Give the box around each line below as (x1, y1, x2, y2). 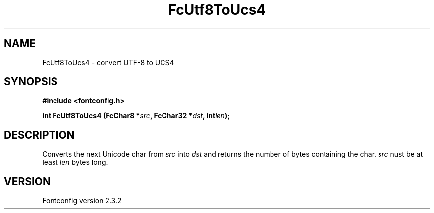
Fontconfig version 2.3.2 (42, 196, 122, 205)
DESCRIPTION (4, 128, 75, 141)
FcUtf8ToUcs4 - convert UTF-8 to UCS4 (42, 58, 174, 67)
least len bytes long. (42, 158, 108, 167)
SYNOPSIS (4, 75, 58, 88)
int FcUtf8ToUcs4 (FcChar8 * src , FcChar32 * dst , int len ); (42, 111, 230, 120)
